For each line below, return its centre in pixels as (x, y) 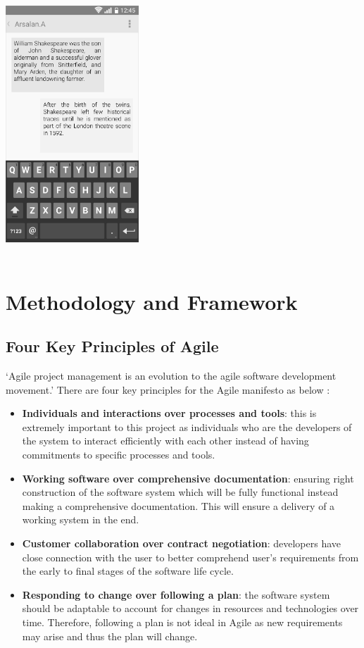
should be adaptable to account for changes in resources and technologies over (190, 608)
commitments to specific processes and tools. (119, 455)
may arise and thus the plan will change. (110, 636)
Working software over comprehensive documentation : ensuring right (188, 478)
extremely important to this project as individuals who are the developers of (187, 426)
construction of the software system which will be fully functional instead (180, 492)
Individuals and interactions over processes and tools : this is (169, 413)
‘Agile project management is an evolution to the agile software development (171, 376)
